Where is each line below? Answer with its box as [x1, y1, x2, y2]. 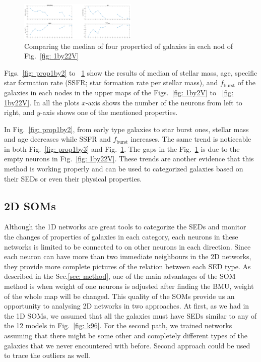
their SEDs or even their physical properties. [4, 173, 142, 184]
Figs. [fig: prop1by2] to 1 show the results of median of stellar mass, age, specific [4, 67, 257, 78]
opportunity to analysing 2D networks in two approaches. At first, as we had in [4, 300, 249, 311]
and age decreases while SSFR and [4, 134, 111, 144]
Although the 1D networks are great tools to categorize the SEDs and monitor [4, 221, 246, 232]
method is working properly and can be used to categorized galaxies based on [4, 163, 243, 174]
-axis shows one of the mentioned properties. [40, 107, 178, 117]
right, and [4, 107, 35, 117]
